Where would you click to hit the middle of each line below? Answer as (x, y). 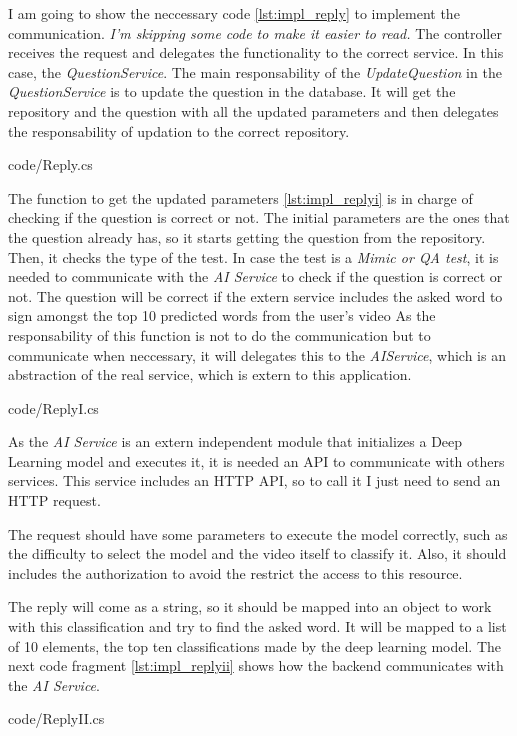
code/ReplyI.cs (53, 407)
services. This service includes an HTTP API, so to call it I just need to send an (254, 480)
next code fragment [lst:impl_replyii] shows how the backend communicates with (256, 665)
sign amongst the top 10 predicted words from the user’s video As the (222, 315)
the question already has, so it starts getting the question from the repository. (247, 236)
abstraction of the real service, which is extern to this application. (210, 374)
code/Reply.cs (50, 164)
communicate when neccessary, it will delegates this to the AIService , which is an (257, 354)
